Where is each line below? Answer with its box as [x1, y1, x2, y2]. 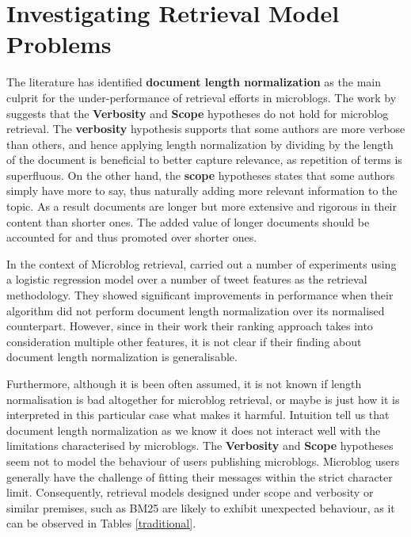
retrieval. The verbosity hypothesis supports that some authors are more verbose [6, 120, 405, 137]
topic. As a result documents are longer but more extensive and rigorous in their [6, 198, 397, 215]
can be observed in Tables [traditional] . [6, 515, 196, 531]
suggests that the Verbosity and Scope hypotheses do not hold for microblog [6, 105, 389, 121]
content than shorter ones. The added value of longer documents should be [6, 213, 370, 230]
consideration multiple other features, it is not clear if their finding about [6, 333, 362, 349]
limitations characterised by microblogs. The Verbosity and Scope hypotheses [6, 437, 394, 454]
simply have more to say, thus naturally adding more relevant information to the [6, 182, 398, 199]
